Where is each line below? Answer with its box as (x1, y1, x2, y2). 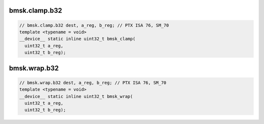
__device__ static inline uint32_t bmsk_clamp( (19, 36, 135, 41)
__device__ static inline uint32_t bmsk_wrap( (19, 93, 133, 99)
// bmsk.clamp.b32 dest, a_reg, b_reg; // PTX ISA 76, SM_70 (19, 22, 169, 28)
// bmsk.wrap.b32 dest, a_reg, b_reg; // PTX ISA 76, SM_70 (19, 80, 167, 85)
